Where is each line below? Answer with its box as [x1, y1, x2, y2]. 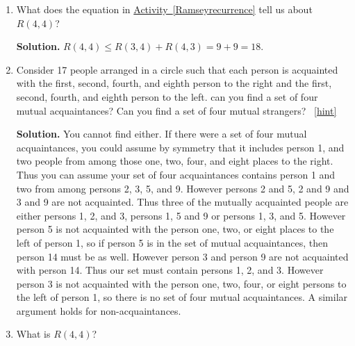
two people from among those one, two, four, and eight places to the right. [16, 154, 333, 168]
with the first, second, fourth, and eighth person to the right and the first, [16, 76, 332, 90]
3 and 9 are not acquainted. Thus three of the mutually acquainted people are [16, 195, 349, 209]
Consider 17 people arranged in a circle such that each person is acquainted [16, 62, 338, 76]
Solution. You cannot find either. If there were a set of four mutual [16, 126, 307, 141]
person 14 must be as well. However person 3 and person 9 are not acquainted [16, 249, 349, 263]
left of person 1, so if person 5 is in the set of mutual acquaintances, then [16, 235, 328, 249]
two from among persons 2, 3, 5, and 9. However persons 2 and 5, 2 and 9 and [16, 181, 349, 195]
